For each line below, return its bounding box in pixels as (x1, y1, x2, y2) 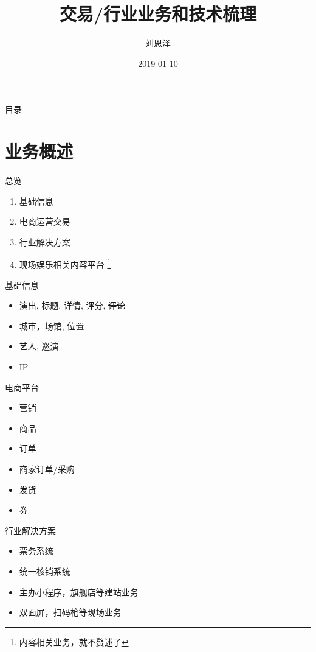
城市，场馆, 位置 (19, 319, 84, 332)
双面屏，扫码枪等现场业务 (19, 606, 122, 619)
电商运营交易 (19, 215, 70, 228)
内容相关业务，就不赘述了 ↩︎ (19, 635, 129, 648)
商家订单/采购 (19, 463, 75, 475)
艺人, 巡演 (19, 340, 59, 352)
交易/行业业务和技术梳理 (59, 1, 257, 26)
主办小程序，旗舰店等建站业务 (19, 585, 139, 598)
